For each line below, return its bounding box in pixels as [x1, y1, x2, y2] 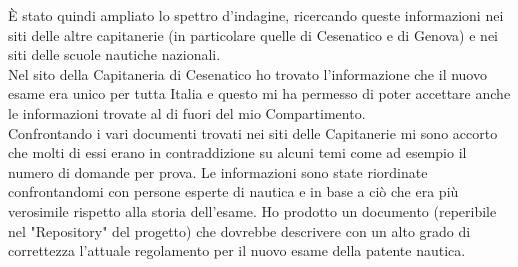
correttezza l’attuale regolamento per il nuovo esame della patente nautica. [8, 240, 466, 261]
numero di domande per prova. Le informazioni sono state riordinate [8, 161, 428, 182]
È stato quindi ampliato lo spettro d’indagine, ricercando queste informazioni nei [8, 5, 504, 25]
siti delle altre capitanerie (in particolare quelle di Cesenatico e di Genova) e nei [8, 24, 498, 45]
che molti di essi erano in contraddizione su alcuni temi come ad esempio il [8, 142, 467, 163]
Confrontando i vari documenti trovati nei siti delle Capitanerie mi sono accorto [8, 122, 498, 143]
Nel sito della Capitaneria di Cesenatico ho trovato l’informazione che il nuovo [8, 63, 487, 84]
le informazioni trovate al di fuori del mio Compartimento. [8, 102, 366, 123]
